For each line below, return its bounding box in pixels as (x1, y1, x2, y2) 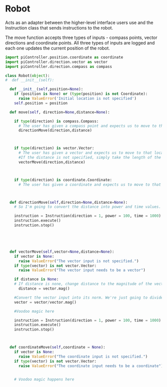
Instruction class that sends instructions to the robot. (5, 24, 113, 30)
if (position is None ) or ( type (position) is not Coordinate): (14, 91, 148, 96)
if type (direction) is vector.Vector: (14, 146, 94, 151)
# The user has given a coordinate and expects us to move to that (18, 182, 162, 187)
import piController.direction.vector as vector (5, 59, 108, 64)
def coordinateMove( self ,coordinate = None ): (9, 345, 106, 350)
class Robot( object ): (5, 73, 50, 78)
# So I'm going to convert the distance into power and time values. (14, 204, 162, 210)
